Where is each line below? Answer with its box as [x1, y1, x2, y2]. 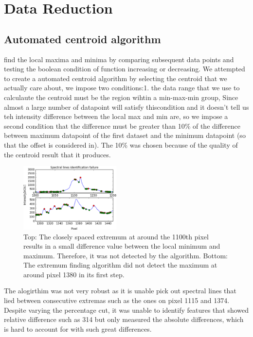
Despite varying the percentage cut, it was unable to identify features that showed [4, 304, 249, 315]
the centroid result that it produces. [4, 149, 111, 159]
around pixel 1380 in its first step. [23, 269, 125, 279]
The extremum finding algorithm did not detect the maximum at [23, 260, 217, 270]
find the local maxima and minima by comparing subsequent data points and [4, 54, 234, 64]
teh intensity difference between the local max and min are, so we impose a [4, 111, 228, 121]
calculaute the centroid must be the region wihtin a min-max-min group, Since [4, 92, 238, 102]
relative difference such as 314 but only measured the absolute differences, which [4, 314, 244, 324]
